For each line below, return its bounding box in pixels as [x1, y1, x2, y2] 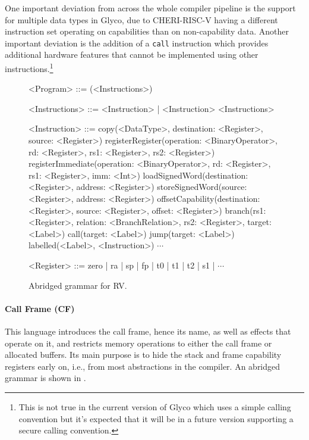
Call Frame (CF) [5, 302, 75, 314]
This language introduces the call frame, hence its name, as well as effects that [5, 324, 291, 337]
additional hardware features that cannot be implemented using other [5, 48, 258, 61]
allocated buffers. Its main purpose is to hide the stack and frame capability [5, 348, 282, 361]
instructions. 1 [5, 61, 53, 74]
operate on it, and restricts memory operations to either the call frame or [5, 336, 272, 349]
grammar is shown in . [5, 372, 86, 384]
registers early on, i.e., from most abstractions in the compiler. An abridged [5, 360, 280, 372]
